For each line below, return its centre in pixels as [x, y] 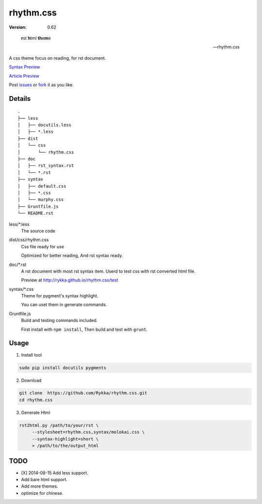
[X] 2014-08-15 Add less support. [55, 472]
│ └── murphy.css [41, 200]
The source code [38, 231]
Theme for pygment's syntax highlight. [60, 296]
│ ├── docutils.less [45, 125]
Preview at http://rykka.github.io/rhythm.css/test [70, 280]
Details [20, 99]
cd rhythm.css [36, 400]
